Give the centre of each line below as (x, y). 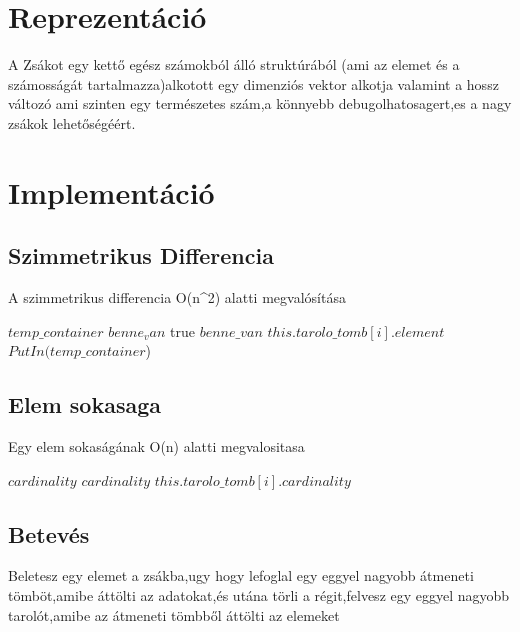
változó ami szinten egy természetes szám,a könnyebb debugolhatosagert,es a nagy (260, 103)
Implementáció (111, 191)
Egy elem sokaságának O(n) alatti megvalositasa (156, 446)
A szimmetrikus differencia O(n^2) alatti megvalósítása (177, 297)
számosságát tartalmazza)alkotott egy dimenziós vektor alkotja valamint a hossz (253, 83)
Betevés (49, 533)
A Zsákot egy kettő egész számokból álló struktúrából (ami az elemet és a (234, 64)
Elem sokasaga (84, 404)
